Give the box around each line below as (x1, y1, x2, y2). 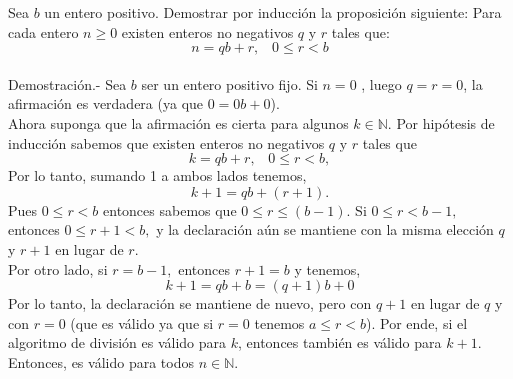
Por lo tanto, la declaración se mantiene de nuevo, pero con (8, 293, 372, 314)
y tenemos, (294, 258, 361, 279)
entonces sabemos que (103, 199, 237, 220)
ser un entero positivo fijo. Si (141, 73, 318, 94)
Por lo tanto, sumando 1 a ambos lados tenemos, (8, 165, 307, 186)
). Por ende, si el (366, 312, 468, 333)
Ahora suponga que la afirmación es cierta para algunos (8, 112, 349, 133)
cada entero (8, 21, 79, 42)
